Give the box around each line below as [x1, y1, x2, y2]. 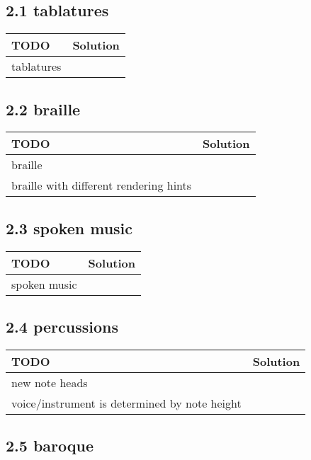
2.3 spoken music [6, 217, 133, 238]
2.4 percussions [6, 316, 118, 337]
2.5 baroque [6, 435, 94, 456]
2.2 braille [6, 98, 81, 120]
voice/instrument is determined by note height [11, 394, 242, 411]
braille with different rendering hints [11, 177, 192, 194]
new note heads [11, 374, 88, 391]
